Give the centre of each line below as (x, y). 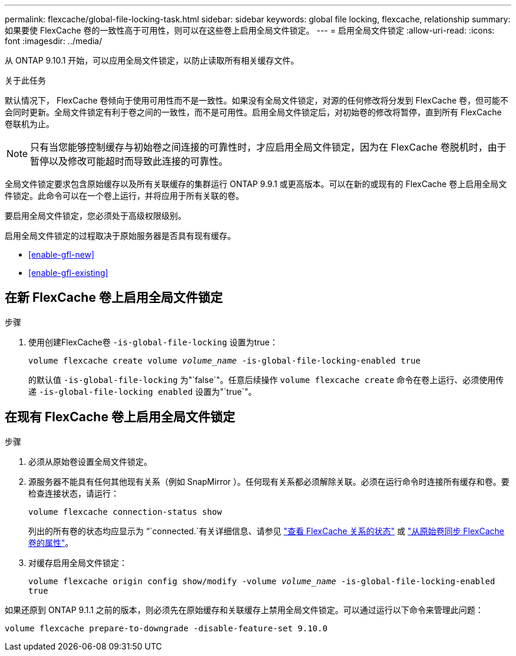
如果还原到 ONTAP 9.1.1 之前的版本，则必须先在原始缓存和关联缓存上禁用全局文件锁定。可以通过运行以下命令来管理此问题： (244, 610)
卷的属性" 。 (51, 542)
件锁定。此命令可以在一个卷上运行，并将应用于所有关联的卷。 (124, 196)
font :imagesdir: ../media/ (54, 41)
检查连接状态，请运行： (74, 493)
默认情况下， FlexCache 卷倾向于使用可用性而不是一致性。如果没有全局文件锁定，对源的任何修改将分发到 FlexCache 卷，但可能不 (257, 100)
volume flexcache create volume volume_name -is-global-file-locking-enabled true (224, 360)
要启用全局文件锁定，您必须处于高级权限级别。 (95, 216)
